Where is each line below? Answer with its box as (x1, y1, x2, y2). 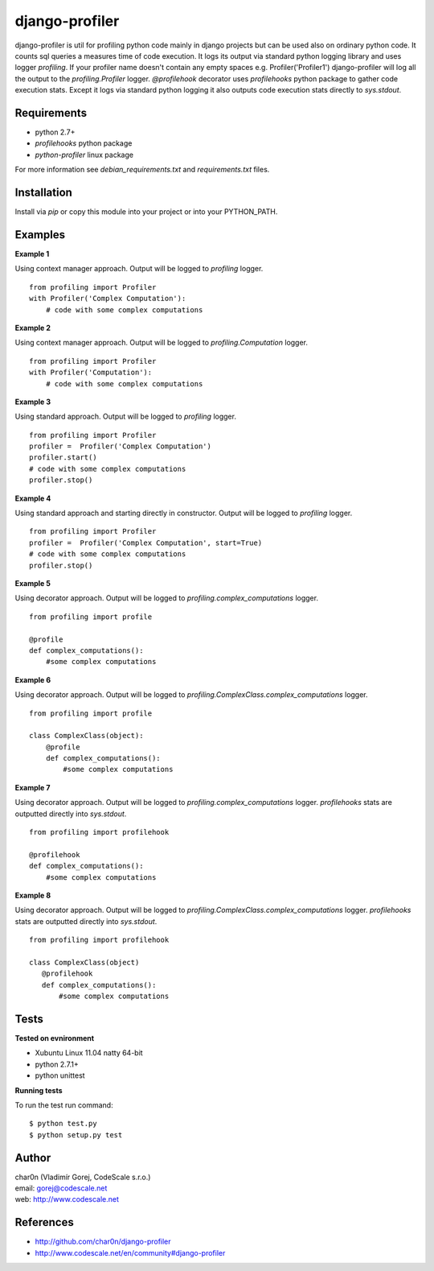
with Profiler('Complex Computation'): (29, 294, 186, 303)
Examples (14, 228, 66, 241)
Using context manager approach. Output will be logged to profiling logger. (14, 264, 264, 274)
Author (14, 1151, 51, 1165)
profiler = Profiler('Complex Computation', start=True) (29, 538, 263, 547)
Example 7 (14, 782, 51, 792)
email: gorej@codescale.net (14, 1183, 108, 1193)
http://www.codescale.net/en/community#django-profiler (35, 1248, 226, 1257)
